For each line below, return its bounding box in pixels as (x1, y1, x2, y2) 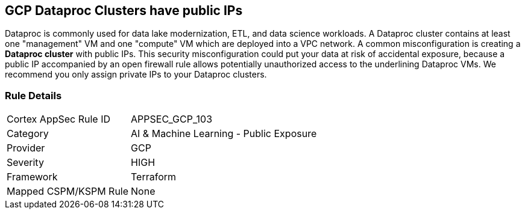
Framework (7, 171, 58, 183)
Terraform (131, 171, 177, 183)
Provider (7, 142, 45, 154)
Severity (7, 156, 44, 169)
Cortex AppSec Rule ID (7, 113, 111, 126)
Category (7, 127, 49, 140)
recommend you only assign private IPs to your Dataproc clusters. (5, 69, 267, 80)
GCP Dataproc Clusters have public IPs (5, 3, 243, 18)
